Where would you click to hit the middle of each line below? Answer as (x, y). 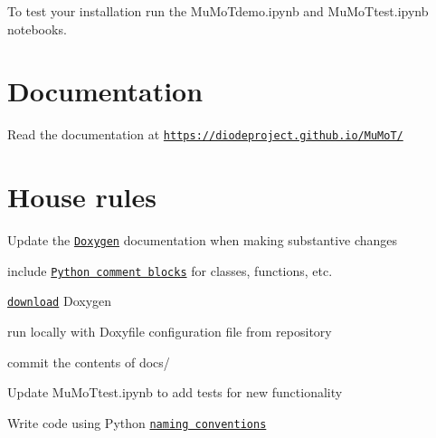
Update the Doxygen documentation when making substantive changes (203, 240)
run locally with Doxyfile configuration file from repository (170, 332)
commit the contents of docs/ (89, 362)
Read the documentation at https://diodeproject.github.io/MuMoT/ (205, 134)
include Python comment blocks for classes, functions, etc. (170, 270)
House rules (82, 197)
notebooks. (37, 29)
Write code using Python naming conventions (137, 422)
